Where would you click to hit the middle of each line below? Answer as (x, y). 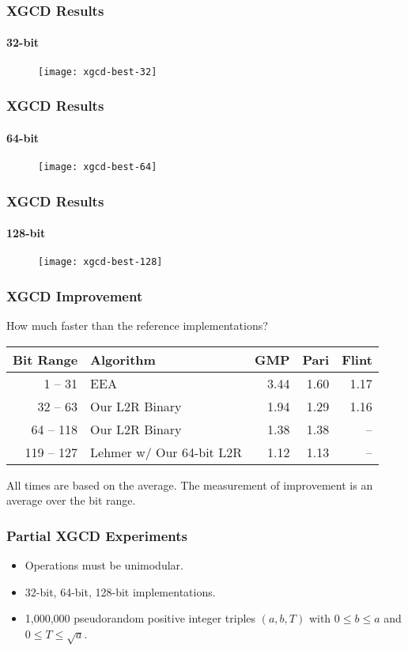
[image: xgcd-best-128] (100, 262)
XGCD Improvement (75, 295)
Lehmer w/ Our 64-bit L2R (166, 452)
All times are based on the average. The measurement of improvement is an (190, 484)
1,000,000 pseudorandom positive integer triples (140, 618)
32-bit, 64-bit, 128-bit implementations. (120, 591)
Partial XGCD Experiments (97, 535)
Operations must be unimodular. (104, 565)
